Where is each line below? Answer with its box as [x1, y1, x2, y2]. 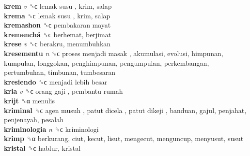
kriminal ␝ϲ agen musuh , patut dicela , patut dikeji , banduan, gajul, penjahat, [4, 105, 247, 115]
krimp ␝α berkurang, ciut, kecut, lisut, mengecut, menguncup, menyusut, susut [4, 133, 244, 143]
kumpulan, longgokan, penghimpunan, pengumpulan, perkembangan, [4, 57, 209, 68]
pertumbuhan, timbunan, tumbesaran [4, 67, 116, 77]
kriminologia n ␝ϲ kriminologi [4, 124, 99, 134]
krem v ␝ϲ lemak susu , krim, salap [4, 1, 112, 11]
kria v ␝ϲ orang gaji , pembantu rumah [4, 86, 123, 96]
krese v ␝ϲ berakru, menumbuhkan [4, 39, 111, 49]
